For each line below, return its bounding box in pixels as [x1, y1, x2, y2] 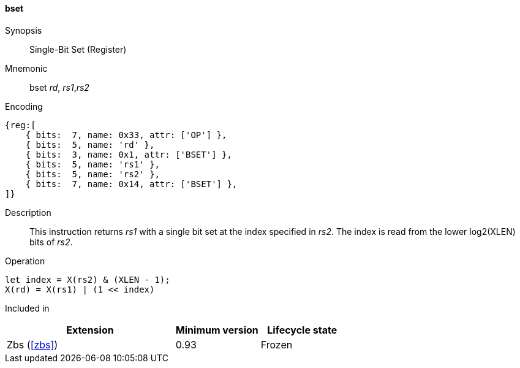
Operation [5, 255, 45, 266]
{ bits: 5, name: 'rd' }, [25, 139, 155, 150]
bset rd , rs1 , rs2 [29, 82, 89, 93]
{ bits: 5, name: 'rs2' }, [25, 169, 160, 179]
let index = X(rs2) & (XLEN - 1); [5, 274, 170, 285]
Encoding [5, 101, 43, 112]
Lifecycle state [267, 323, 337, 336]
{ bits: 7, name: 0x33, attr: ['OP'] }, [25, 129, 227, 140]
